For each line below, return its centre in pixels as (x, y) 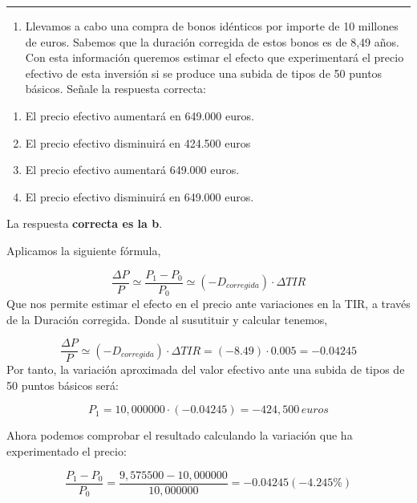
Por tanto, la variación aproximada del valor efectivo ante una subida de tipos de (206, 369)
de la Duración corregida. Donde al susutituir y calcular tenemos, (167, 319)
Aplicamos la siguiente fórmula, (84, 250)
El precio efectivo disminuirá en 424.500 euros (138, 142)
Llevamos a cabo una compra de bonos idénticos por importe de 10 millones (212, 26)
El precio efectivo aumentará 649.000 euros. (132, 170)
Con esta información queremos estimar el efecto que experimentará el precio (215, 57)
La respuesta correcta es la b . (85, 223)
